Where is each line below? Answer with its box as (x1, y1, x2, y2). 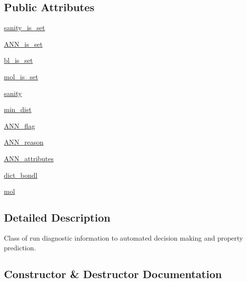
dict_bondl (4, 169, 38, 180)
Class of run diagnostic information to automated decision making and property (4, 232, 243, 243)
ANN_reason (4, 137, 44, 147)
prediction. (4, 242, 36, 252)
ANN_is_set (4, 38, 43, 49)
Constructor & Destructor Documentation (4, 266, 222, 281)
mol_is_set (4, 71, 39, 81)
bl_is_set (4, 55, 33, 65)
